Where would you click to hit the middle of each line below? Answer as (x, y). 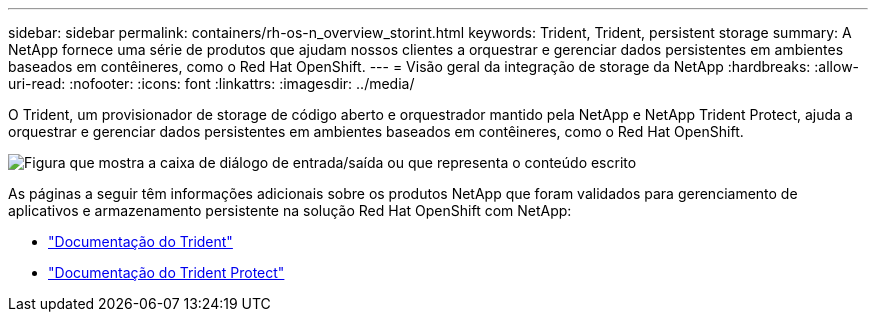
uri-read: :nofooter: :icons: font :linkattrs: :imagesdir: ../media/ (211, 83)
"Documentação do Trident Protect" (166, 272)
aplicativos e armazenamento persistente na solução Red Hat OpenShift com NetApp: (290, 210)
